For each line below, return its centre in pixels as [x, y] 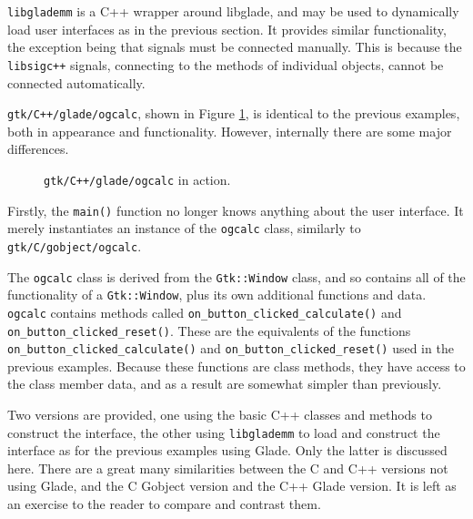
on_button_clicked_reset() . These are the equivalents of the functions [209, 330]
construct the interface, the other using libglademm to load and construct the [224, 432]
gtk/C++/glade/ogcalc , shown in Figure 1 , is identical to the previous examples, [234, 113]
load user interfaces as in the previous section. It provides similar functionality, [227, 29]
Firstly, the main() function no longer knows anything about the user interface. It [236, 210]
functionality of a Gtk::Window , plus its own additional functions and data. [217, 295]
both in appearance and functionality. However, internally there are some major [230, 131]
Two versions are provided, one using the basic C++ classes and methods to [220, 415]
